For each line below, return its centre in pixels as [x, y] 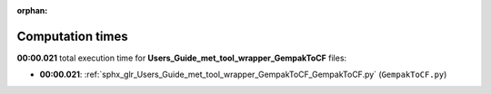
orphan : [32, 10]
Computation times [72, 36]
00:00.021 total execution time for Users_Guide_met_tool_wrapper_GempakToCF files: [182, 58]
